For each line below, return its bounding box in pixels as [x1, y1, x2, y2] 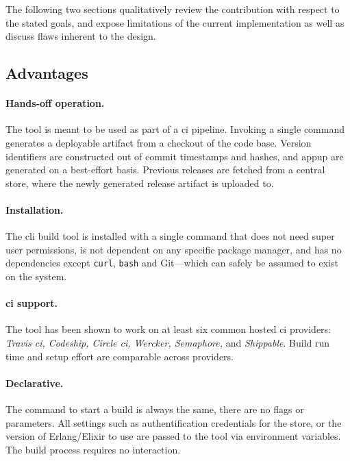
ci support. [5, 296, 58, 310]
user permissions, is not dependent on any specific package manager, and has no [5, 242, 342, 256]
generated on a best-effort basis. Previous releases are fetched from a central [5, 162, 325, 177]
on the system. [5, 269, 67, 283]
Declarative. [5, 375, 64, 390]
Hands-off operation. [5, 96, 105, 110]
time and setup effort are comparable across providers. [5, 349, 234, 363]
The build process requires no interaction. [5, 442, 181, 456]
